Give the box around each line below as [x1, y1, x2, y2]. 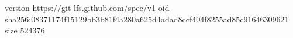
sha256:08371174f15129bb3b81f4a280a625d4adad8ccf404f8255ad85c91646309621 [5, 13, 289, 25]
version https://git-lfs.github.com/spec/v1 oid [5, 2, 170, 13]
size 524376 [5, 24, 45, 36]
